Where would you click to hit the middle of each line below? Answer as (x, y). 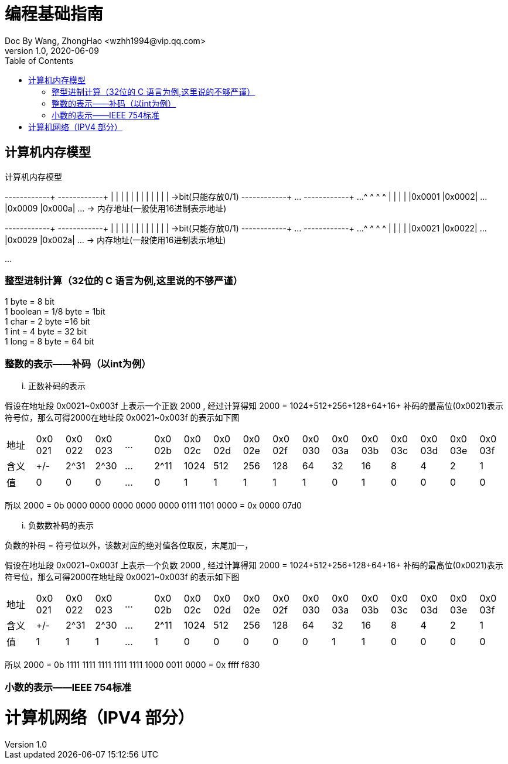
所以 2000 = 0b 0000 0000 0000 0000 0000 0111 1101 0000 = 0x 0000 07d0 (153, 506)
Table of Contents (39, 60)
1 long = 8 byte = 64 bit (50, 342)
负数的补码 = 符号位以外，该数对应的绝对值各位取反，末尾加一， (129, 545)
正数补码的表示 (57, 386)
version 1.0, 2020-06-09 (52, 50)
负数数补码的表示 (61, 526)
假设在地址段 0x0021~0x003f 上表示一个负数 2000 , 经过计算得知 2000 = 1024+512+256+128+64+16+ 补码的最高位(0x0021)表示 (254, 565)
